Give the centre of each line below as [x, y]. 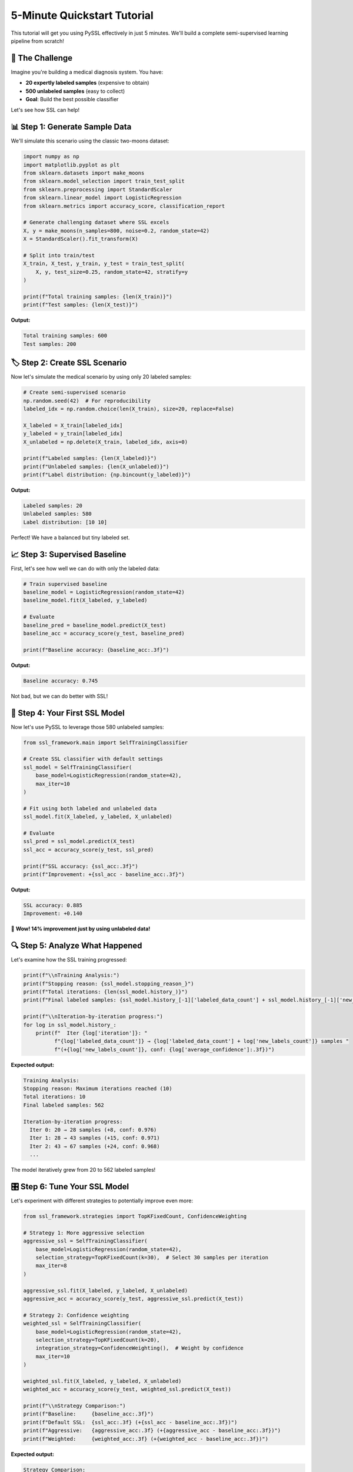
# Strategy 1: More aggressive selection [84, 1233]
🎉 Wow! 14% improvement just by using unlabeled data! [81, 929]
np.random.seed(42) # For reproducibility [87, 401]
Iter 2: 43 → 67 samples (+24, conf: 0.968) [95, 1146]
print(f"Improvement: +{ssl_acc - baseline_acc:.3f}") [104, 874]
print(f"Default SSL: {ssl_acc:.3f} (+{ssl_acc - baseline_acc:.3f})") [130, 1422]
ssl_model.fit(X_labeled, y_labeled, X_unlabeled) [98, 817]
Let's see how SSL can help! [45, 110]
